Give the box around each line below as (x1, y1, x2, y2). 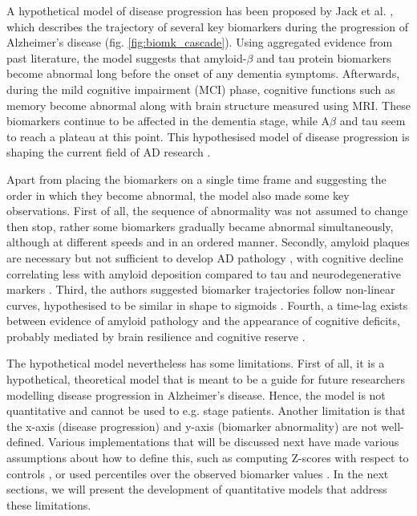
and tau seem (339, 112, 406, 129)
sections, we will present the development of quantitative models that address (6, 481, 387, 498)
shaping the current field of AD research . (6, 144, 211, 160)
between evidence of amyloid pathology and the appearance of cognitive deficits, (6, 312, 400, 329)
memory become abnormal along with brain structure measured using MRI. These (6, 96, 411, 113)
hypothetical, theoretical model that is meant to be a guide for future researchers (6, 371, 406, 388)
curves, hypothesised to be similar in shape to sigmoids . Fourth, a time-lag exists (6, 296, 408, 313)
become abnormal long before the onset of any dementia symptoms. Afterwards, (6, 65, 400, 82)
